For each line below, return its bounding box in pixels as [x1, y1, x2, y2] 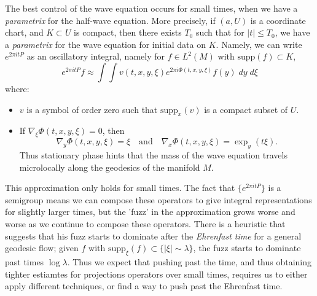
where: [5, 82, 29, 95]
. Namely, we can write [216, 37, 302, 50]
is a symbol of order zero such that [26, 103, 158, 115]
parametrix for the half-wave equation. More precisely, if [5, 14, 216, 26]
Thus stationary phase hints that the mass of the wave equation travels [19, 148, 288, 161]
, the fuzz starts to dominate [193, 241, 301, 254]
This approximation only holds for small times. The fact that [5, 181, 235, 194]
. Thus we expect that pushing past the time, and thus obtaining [67, 255, 312, 268]
